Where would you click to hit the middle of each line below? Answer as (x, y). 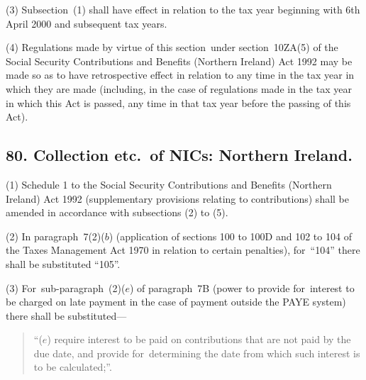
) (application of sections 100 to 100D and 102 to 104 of (230, 236)
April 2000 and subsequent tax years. (87, 23)
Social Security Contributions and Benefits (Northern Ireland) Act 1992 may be (179, 61)
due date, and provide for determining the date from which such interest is (197, 353)
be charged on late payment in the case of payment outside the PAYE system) (176, 302)
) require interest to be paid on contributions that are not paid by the (199, 339)
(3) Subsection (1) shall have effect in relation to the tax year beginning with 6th (183, 9)
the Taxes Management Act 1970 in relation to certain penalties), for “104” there (183, 250)
